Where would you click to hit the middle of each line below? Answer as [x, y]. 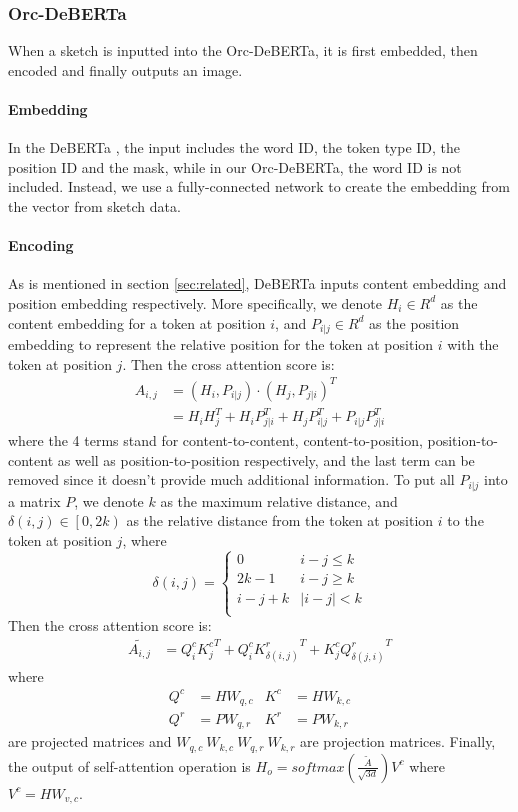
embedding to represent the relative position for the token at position [221, 344]
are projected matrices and [90, 741]
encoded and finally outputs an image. [125, 69]
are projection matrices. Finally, [398, 741]
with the [473, 344]
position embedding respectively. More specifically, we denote [195, 302]
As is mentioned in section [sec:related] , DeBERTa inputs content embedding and [257, 283]
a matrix [34, 500]
